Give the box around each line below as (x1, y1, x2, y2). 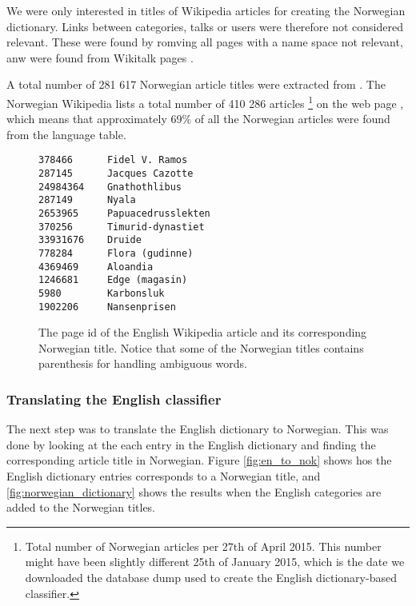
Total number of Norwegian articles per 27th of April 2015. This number (25, 537, 382, 554)
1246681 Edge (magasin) (38, 274, 188, 286)
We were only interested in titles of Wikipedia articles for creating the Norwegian (6, 2, 406, 18)
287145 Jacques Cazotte (38, 168, 194, 180)
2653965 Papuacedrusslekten (38, 208, 210, 220)
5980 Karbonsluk (38, 287, 165, 299)
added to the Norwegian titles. (6, 499, 156, 516)
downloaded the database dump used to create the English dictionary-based (25, 569, 397, 586)
